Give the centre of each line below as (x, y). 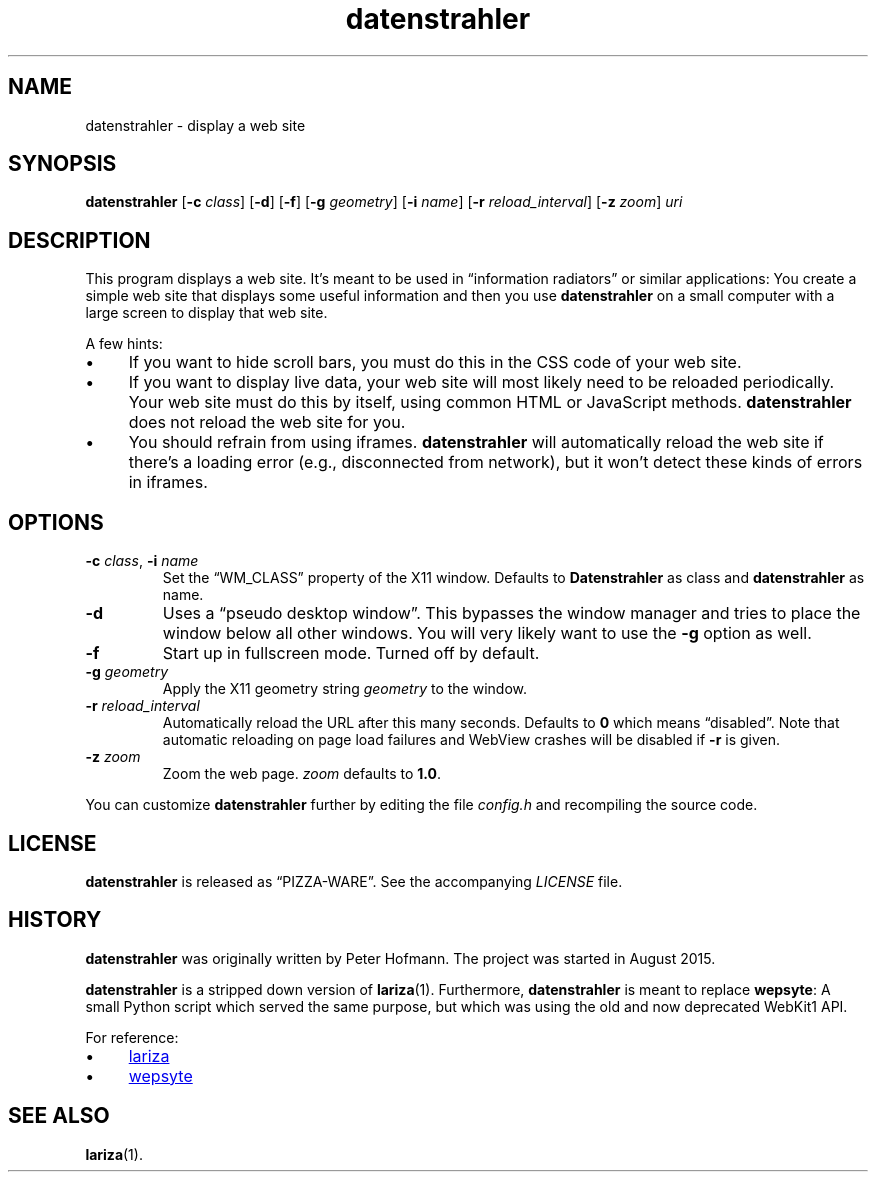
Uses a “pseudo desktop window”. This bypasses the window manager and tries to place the (511, 613)
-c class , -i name (142, 561)
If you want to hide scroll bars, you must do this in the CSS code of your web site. (435, 362)
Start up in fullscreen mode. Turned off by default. (351, 653)
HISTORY (55, 920)
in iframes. (168, 482)
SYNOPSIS (62, 164)
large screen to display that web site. (206, 313)
